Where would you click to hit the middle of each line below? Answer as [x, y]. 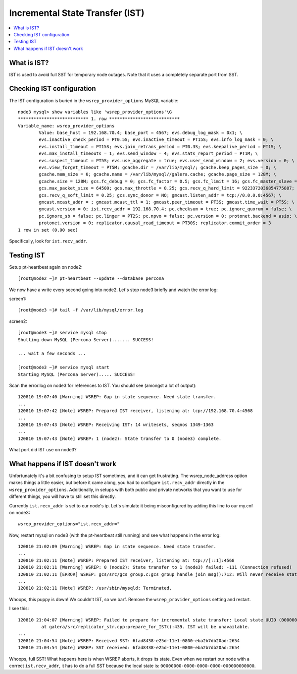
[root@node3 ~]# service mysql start [64, 368]
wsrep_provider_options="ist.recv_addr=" [69, 524]
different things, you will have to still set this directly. [63, 496]
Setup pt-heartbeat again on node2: [46, 267]
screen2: [18, 321]
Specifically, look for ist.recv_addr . [48, 241]
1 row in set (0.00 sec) [48, 230]
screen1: [18, 299]
